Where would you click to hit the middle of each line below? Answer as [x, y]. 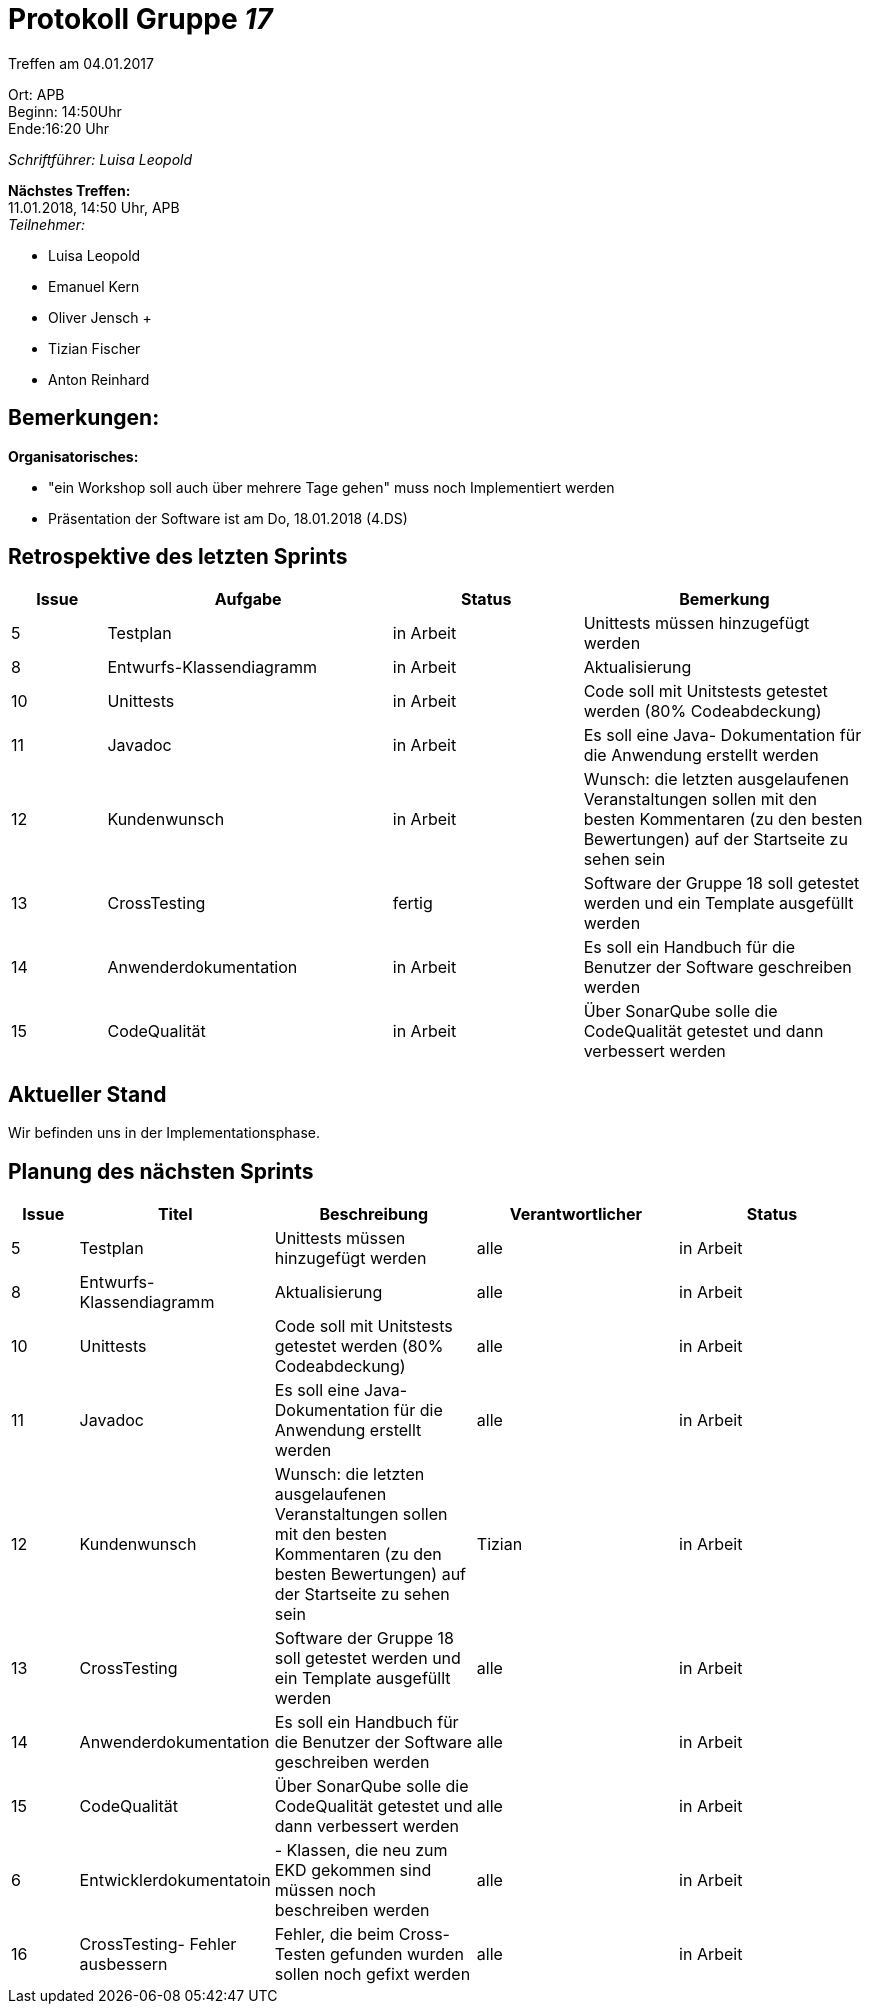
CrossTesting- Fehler [158, 1944]
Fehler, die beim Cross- [362, 1934]
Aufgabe [248, 599]
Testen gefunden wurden [369, 1954]
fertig [412, 903]
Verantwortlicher [576, 1214]
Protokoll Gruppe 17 [140, 19]
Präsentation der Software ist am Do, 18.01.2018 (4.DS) [228, 518]
